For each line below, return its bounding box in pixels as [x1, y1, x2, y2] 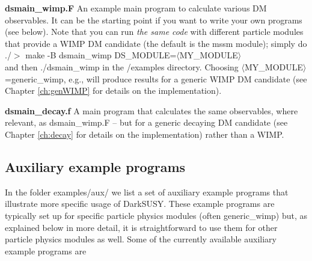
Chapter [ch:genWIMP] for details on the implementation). [5, 84, 222, 97]
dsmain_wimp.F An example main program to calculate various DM [5, 2, 267, 14]
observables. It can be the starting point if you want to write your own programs [5, 13, 302, 26]
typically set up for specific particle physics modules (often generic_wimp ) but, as [5, 209, 308, 221]
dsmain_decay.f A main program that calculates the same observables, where [5, 104, 298, 117]
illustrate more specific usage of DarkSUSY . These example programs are [5, 197, 275, 210]
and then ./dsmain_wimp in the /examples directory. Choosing [5, 60, 239, 73]
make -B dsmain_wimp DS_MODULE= [25, 49, 177, 61]
